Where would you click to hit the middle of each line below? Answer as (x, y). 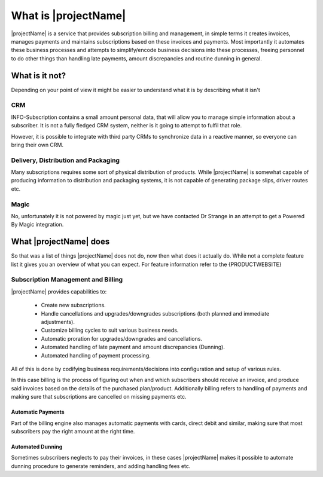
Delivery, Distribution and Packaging (65, 160)
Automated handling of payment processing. (96, 355)
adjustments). (58, 322)
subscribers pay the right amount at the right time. (73, 431)
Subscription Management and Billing (67, 280)
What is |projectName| (68, 16)
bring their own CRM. (37, 145)
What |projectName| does (60, 242)
